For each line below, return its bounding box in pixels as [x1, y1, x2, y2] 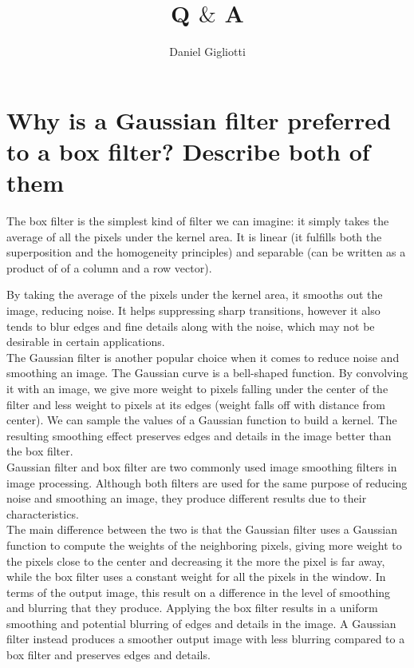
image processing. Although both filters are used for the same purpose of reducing [6, 474, 408, 491]
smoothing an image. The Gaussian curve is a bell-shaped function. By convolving [6, 364, 408, 381]
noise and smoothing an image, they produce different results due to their [6, 490, 367, 507]
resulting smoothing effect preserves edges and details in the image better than [6, 427, 392, 443]
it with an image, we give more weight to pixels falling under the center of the [6, 380, 388, 396]
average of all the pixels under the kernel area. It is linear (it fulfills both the [6, 228, 382, 245]
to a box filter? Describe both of [6, 134, 370, 167]
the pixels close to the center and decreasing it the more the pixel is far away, [6, 552, 385, 569]
